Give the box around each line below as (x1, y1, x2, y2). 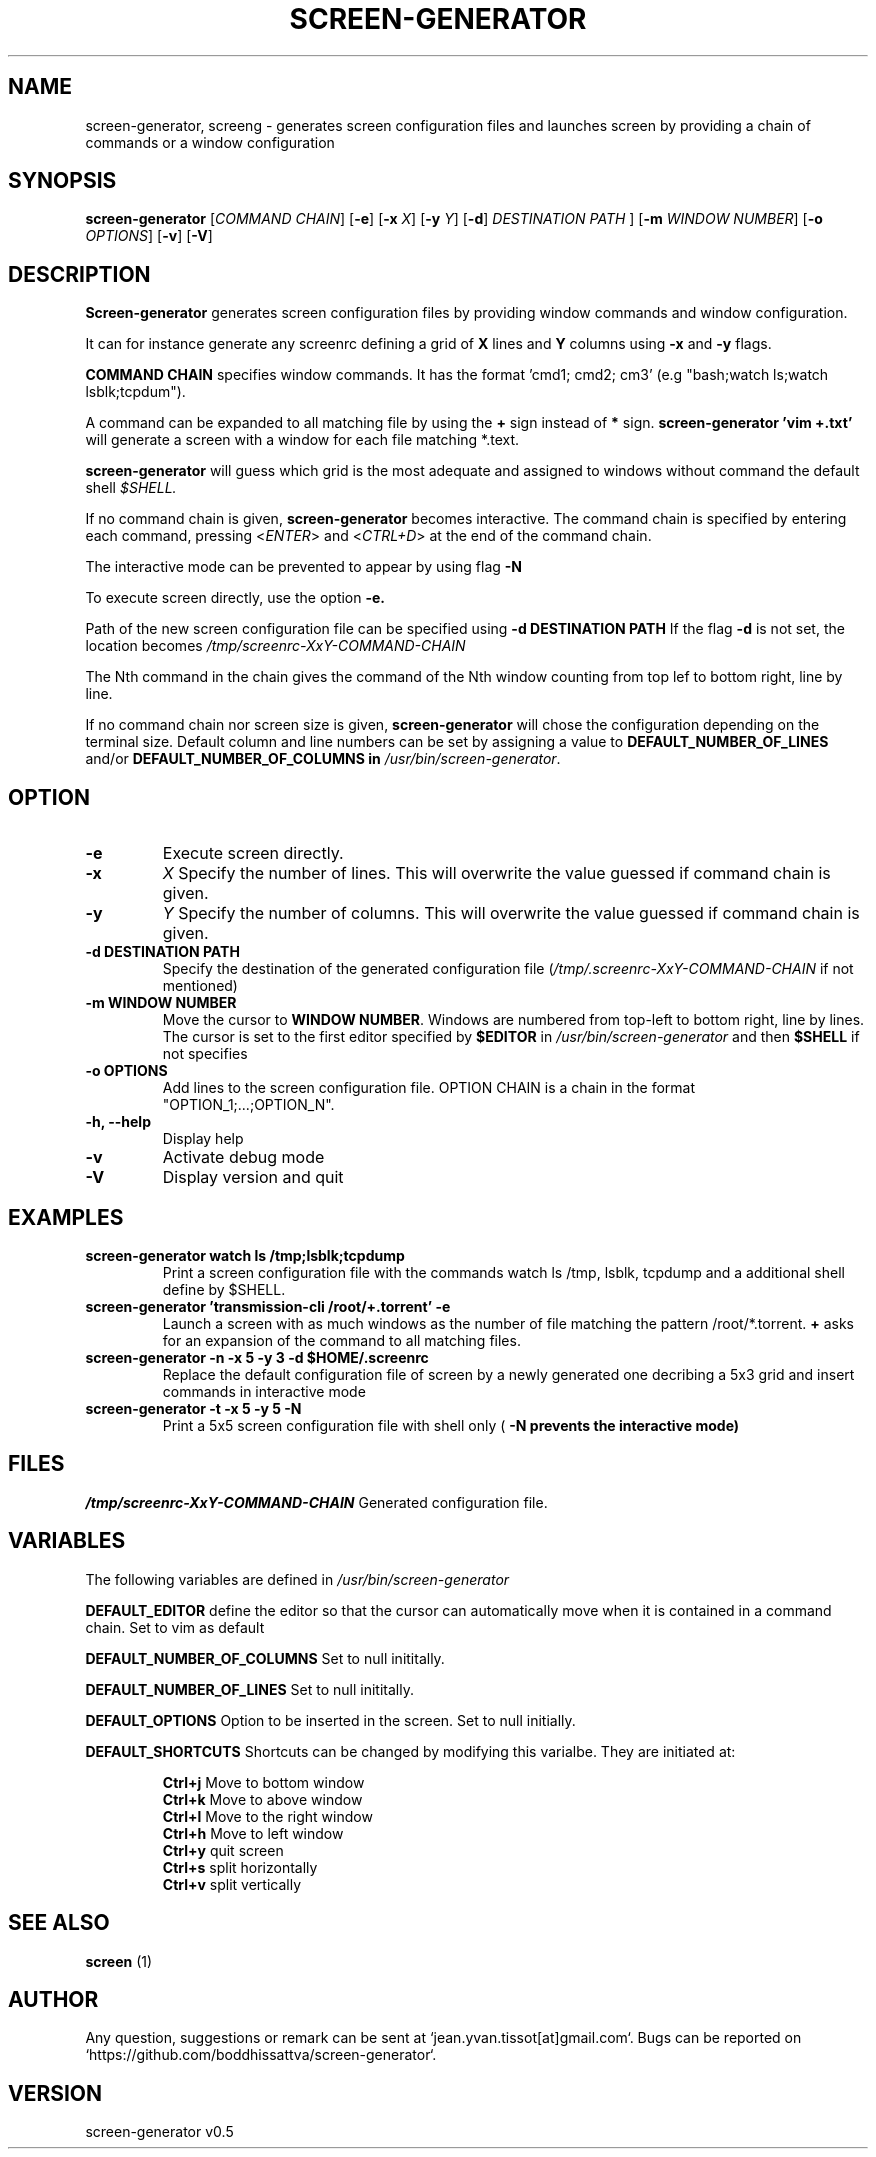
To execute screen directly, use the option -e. (85, 589, 386, 607)
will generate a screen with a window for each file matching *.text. (85, 431, 520, 449)
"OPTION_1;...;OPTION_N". (162, 1096, 335, 1114)
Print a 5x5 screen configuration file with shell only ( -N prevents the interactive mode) (162, 1416, 740, 1434)
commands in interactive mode (162, 1382, 366, 1400)
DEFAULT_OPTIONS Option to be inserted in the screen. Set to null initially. (85, 1711, 576, 1729)
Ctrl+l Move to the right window (162, 1807, 373, 1825)
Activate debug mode (162, 1147, 325, 1168)
